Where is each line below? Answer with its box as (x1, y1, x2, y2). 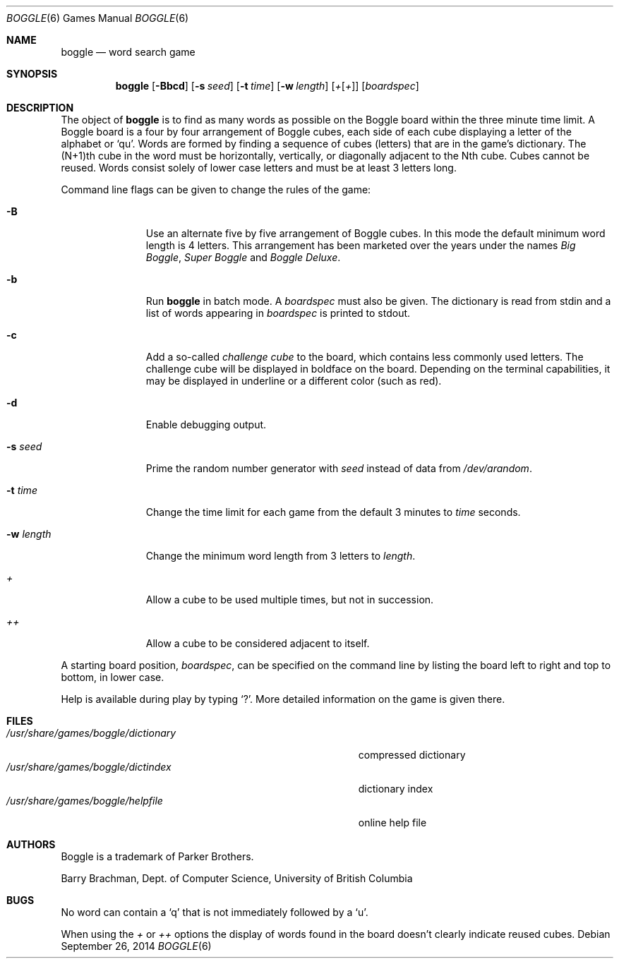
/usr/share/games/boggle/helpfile (6, 795, 163, 807)
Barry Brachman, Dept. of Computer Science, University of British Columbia (61, 872, 413, 884)
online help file (358, 817, 427, 829)
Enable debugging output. (145, 418, 267, 430)
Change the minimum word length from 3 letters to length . (145, 550, 416, 562)
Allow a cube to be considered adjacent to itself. (145, 637, 370, 649)
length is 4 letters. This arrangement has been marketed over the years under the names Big (145, 239, 576, 251)
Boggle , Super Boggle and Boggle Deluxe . (145, 251, 341, 263)
